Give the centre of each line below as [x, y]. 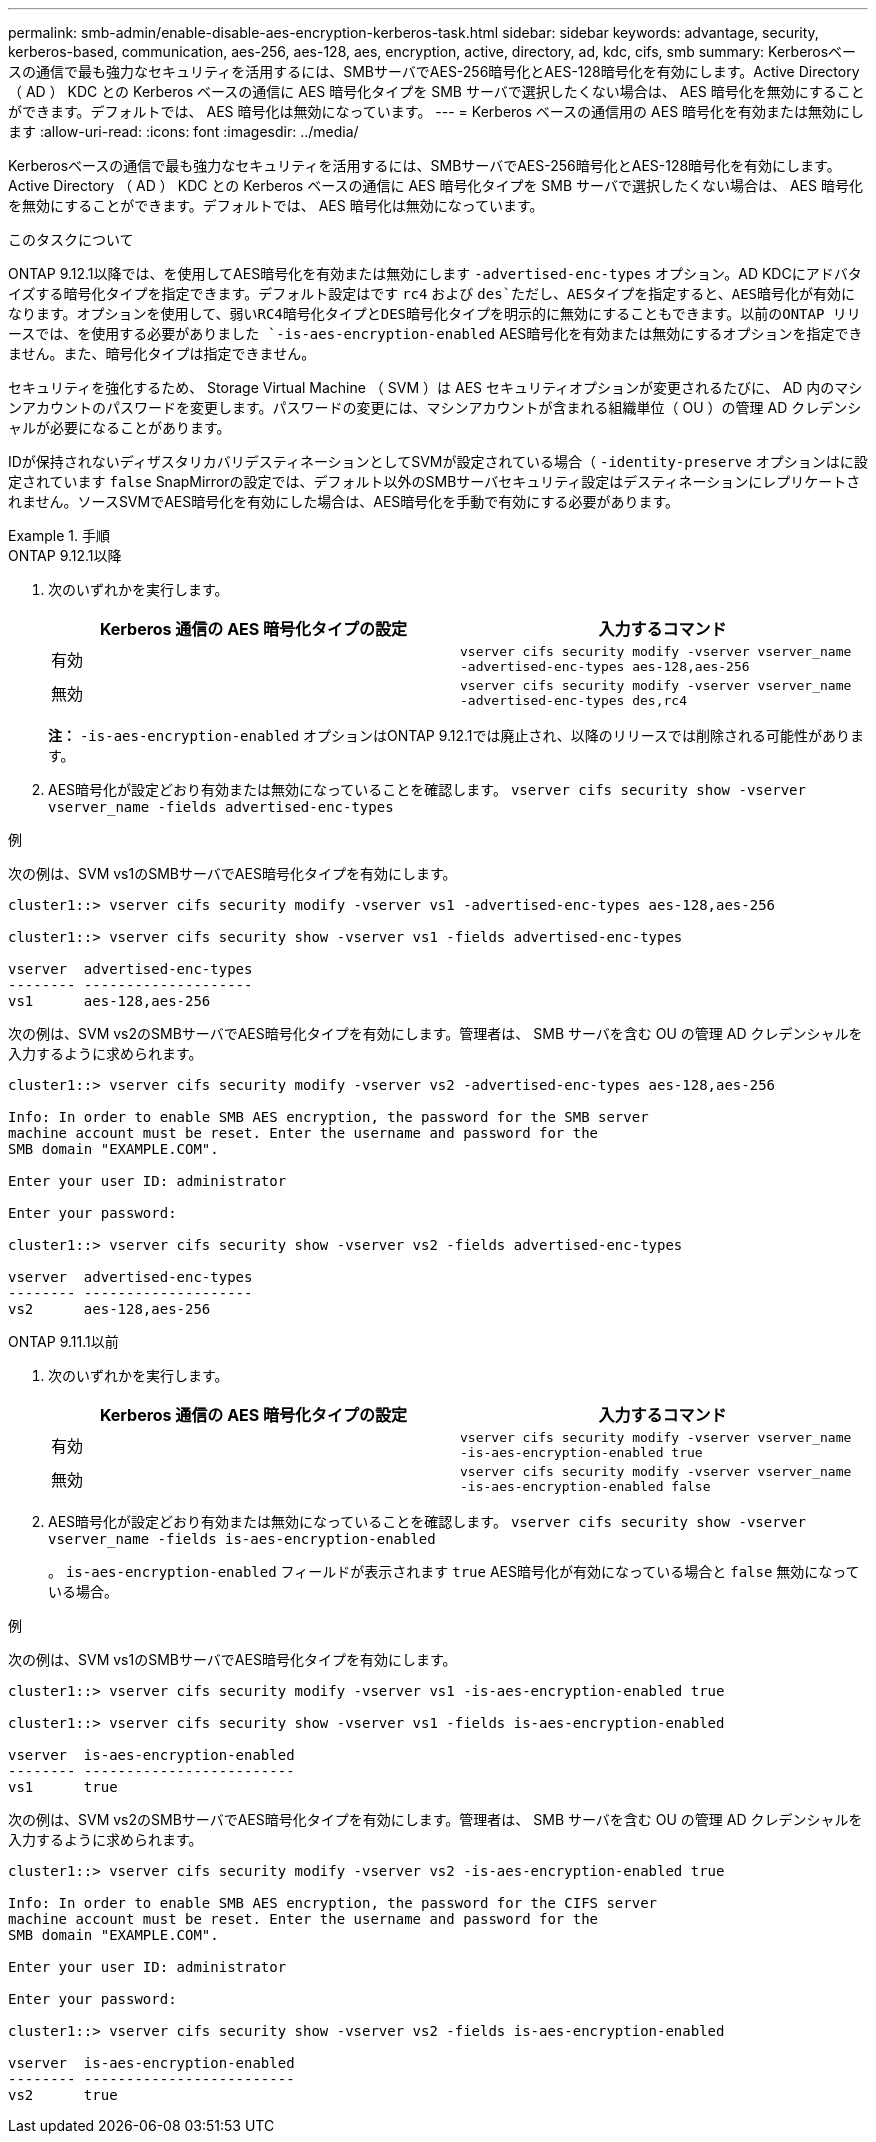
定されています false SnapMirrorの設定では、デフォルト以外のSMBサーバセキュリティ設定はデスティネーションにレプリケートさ [434, 481]
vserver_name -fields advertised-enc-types [221, 807]
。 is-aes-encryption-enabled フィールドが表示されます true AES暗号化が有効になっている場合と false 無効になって [454, 1571]
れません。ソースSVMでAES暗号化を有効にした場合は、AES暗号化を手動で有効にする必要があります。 [344, 501]
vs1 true [63, 1787]
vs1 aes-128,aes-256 [109, 1001]
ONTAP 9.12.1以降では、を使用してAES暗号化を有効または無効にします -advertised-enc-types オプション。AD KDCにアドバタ [435, 273]
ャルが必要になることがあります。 [119, 427]
